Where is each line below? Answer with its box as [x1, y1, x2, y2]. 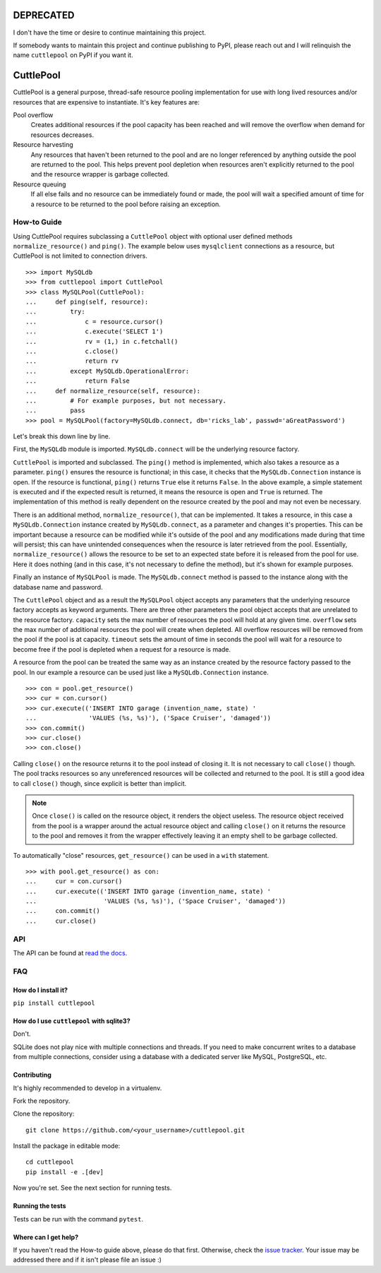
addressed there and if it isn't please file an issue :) [13, 1255, 162, 1264]
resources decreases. [30, 131, 95, 139]
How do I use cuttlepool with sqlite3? [13, 1017, 131, 1025]
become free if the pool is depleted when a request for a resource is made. [13, 645, 231, 653]
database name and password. [13, 582, 103, 591]
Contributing [13, 1070, 52, 1080]
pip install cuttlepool [13, 999, 95, 1007]
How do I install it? [13, 986, 68, 994]
